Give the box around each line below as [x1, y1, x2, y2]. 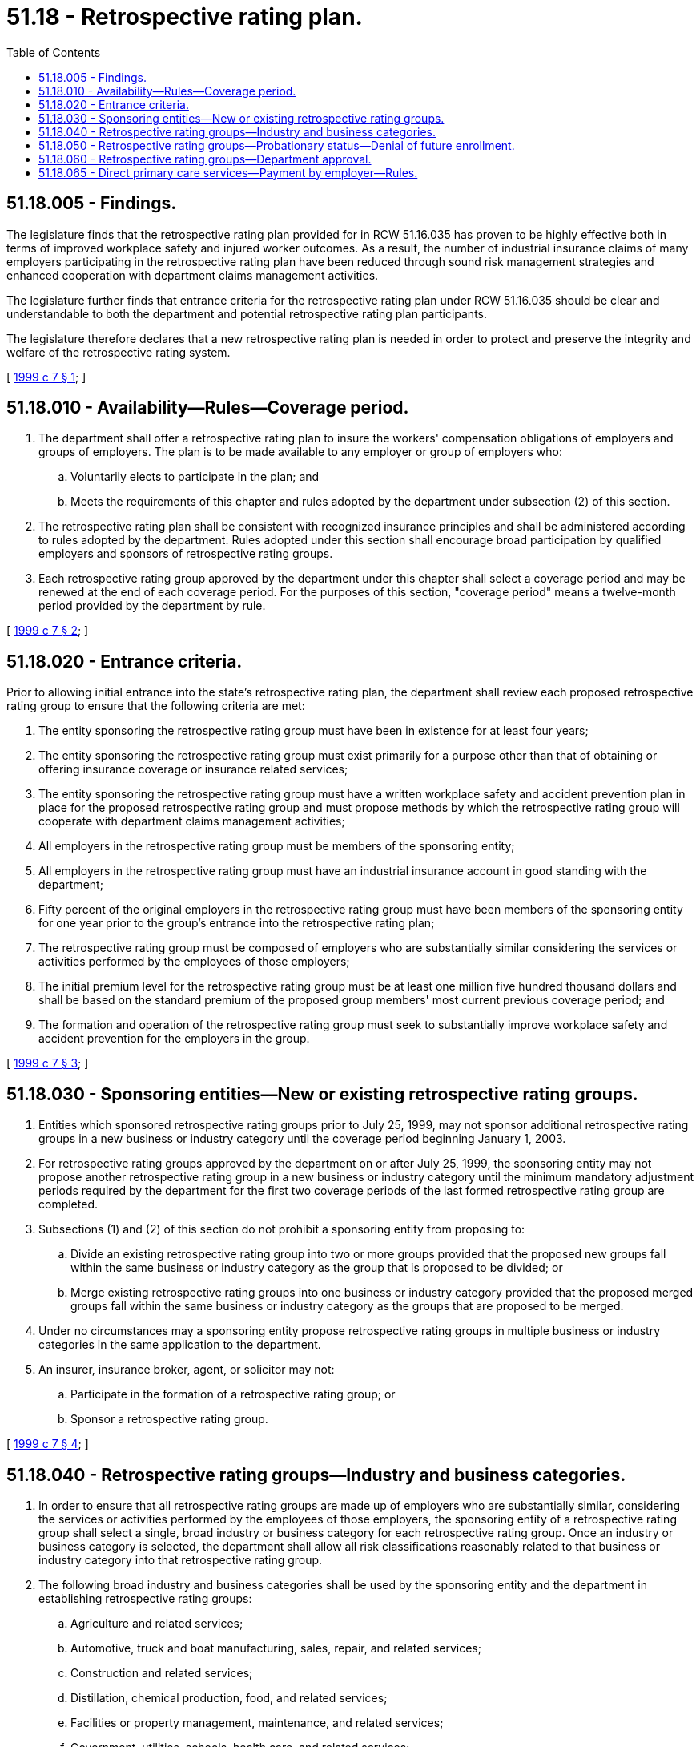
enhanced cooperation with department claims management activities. [6, 268, 379, 282]
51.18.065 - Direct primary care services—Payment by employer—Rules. [38, 165, 418, 180]
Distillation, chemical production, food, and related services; [70, 1690, 388, 1705]
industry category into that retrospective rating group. [38, 1552, 323, 1567]
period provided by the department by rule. [38, 599, 266, 613]
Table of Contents [6, 45, 101, 59]
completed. [38, 1197, 98, 1212]
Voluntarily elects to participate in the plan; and [70, 470, 320, 484]
